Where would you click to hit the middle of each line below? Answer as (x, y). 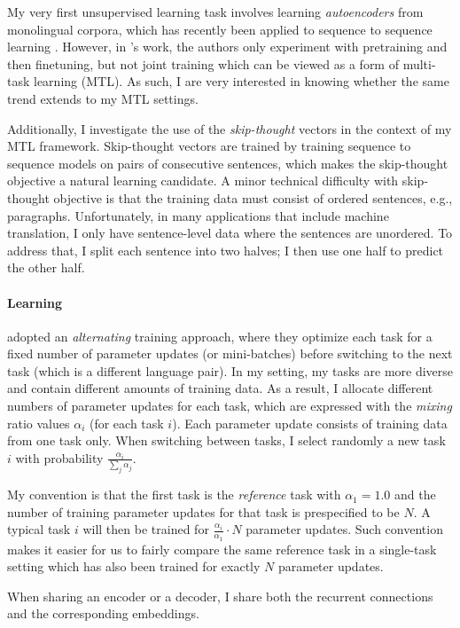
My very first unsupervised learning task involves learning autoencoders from (215, 12)
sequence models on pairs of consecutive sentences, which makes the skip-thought (228, 163)
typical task (39, 529)
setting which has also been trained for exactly (134, 566)
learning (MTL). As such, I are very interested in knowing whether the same (242, 81)
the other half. (46, 267)
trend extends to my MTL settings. (103, 98)
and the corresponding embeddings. (103, 613)
